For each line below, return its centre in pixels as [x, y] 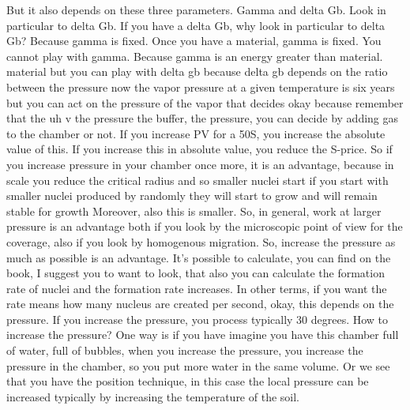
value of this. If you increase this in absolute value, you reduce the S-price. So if [199, 149]
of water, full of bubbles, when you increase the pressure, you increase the [185, 350]
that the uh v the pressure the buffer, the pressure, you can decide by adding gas [203, 118]
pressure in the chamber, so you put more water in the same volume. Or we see [198, 365]
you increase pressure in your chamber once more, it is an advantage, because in [200, 164]
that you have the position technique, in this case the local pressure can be [188, 381]
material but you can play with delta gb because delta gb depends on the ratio [197, 71]
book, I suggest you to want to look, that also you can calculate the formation [196, 273]
